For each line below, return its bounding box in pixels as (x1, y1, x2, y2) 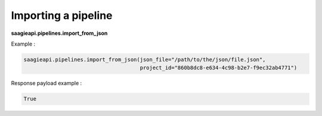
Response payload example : (11, 80, 82, 87)
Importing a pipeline (11, 9, 113, 22)
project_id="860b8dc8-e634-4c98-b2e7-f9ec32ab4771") (140, 65, 298, 71)
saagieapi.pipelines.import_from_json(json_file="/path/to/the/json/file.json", (23, 56, 266, 63)
